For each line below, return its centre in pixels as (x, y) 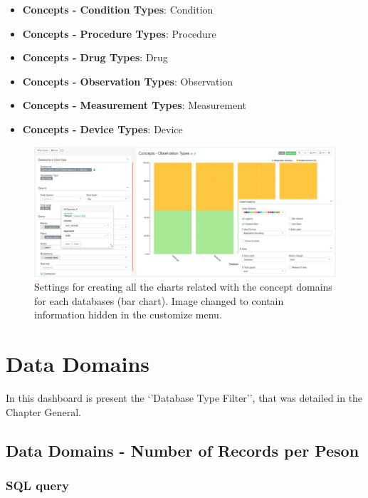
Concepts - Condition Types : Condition (118, 9)
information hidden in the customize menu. (128, 315)
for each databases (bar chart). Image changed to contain (159, 300)
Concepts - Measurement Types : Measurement (135, 105)
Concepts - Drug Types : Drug (95, 57)
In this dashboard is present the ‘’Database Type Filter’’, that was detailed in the (184, 398)
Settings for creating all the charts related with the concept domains (183, 287)
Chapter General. (43, 411)
